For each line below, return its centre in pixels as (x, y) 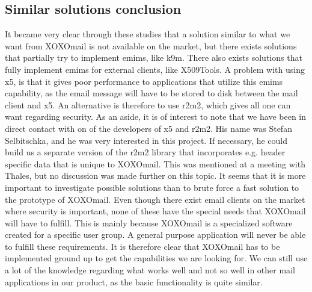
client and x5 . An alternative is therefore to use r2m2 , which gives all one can (148, 104)
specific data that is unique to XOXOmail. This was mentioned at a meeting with (155, 163)
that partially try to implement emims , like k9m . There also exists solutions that (154, 57)
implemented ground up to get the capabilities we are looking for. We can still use (156, 258)
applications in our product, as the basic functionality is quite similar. (134, 281)
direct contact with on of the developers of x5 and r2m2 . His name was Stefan (148, 128)
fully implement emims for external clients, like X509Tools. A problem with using (155, 69)
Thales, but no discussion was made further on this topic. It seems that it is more (155, 176)
